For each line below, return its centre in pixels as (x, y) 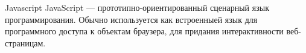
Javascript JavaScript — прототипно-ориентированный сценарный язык (137, 7)
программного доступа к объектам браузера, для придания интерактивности (144, 31)
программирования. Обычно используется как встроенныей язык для (131, 19)
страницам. (25, 42)
